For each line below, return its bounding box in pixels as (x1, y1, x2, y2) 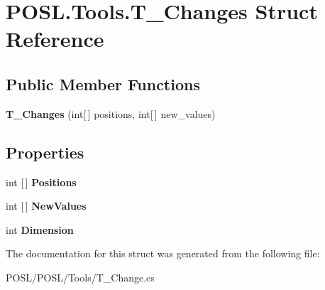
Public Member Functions (6, 72, 200, 95)
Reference (6, 24, 104, 53)
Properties (6, 141, 84, 163)
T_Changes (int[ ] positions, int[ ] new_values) (6, 106, 216, 121)
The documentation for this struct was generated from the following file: (6, 246, 320, 261)
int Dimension (6, 222, 74, 237)
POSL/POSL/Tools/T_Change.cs (6, 269, 155, 284)
